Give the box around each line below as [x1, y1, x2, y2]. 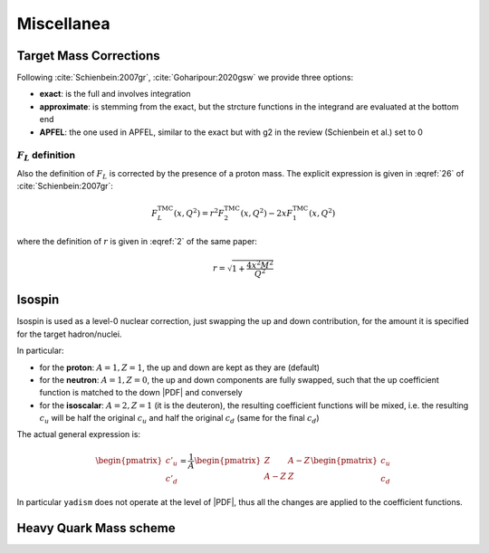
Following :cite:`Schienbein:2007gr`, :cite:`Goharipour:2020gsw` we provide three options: [16, 72, 353, 83]
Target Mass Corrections [16, 48, 160, 63]
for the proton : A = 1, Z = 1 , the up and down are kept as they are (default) [39, 362, 321, 373]
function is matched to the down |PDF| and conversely [39, 387, 244, 398]
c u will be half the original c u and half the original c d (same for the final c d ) [39, 413, 321, 425]
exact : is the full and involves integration [39, 89, 191, 100]
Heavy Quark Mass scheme [16, 520, 176, 536]
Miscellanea [16, 14, 110, 33]
